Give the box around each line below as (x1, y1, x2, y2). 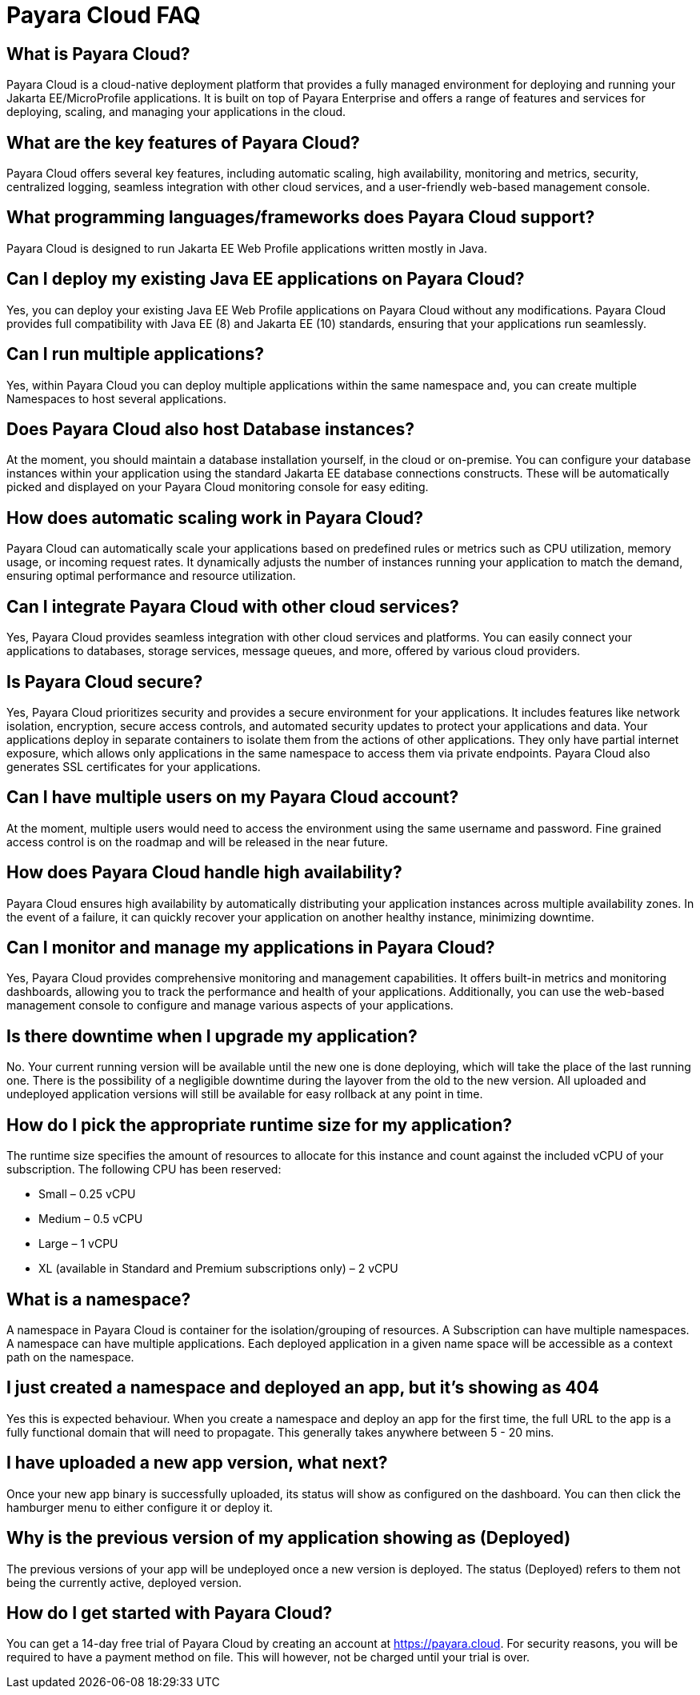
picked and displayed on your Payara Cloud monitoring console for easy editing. (6, 480, 429, 494)
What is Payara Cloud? (6, 43, 190, 64)
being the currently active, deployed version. (6, 1575, 242, 1589)
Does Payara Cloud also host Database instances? (6, 418, 414, 439)
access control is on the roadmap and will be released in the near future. (6, 834, 389, 849)
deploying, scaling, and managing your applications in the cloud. (6, 105, 346, 119)
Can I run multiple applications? (6, 344, 264, 365)
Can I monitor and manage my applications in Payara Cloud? (6, 937, 495, 958)
